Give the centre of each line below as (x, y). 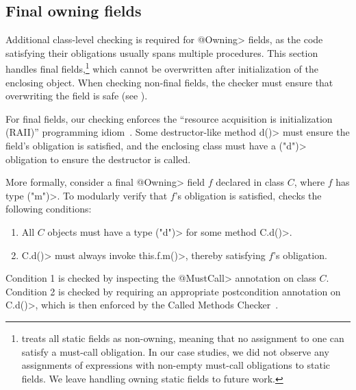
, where (309, 182)
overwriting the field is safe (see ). (77, 96)
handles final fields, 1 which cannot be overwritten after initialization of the (162, 68)
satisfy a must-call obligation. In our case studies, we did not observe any (175, 351)
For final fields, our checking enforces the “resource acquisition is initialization (169, 118)
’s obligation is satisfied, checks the (248, 195)
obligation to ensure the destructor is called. (98, 159)
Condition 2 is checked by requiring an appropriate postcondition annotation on (173, 291)
